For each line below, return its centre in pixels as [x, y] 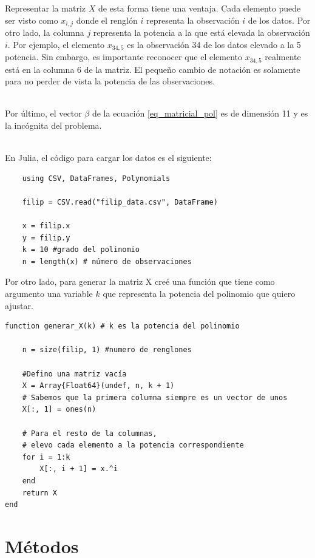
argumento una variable [49, 294]
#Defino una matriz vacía [74, 374]
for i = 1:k [46, 457]
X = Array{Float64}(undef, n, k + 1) [98, 386]
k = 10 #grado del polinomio [81, 250]
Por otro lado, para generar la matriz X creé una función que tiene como [140, 281]
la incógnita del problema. [53, 125]
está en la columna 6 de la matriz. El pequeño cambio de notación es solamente [153, 69]
